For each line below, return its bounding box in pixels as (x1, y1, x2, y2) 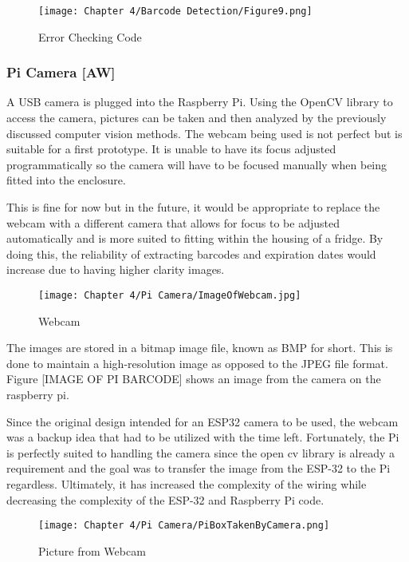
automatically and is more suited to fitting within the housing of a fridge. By (6, 230, 383, 247)
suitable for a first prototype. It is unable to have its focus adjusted (6, 140, 336, 157)
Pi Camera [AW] (6, 62, 116, 82)
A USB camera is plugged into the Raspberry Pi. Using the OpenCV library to (6, 93, 393, 110)
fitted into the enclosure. (6, 172, 126, 188)
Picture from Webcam (38, 542, 146, 559)
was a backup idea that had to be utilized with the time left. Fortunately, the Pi (6, 429, 399, 445)
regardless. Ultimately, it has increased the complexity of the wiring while (6, 476, 367, 492)
